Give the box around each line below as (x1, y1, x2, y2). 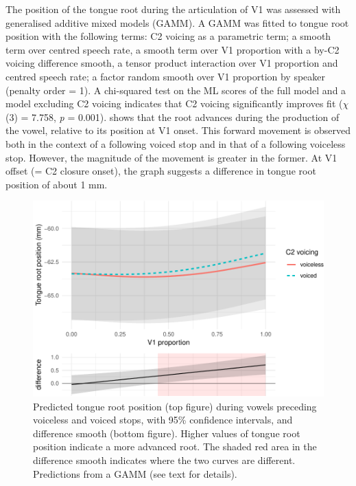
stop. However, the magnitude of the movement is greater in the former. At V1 (5, 150, 337, 164)
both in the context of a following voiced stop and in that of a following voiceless (5, 136, 346, 151)
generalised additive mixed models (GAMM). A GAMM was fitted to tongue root (5, 15, 349, 30)
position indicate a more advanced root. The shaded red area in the (33, 439, 317, 454)
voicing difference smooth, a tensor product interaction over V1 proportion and (5, 56, 338, 70)
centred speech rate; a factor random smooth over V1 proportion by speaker (5, 69, 326, 83)
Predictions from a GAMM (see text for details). (33, 466, 237, 481)
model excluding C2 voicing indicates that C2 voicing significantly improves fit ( (5, 96, 343, 111)
